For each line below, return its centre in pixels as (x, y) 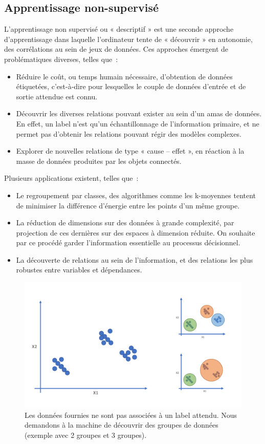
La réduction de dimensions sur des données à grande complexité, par (125, 223)
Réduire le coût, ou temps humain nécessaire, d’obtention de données (124, 76)
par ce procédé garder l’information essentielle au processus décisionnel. (128, 242)
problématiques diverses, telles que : (61, 59)
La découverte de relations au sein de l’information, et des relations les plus (135, 259)
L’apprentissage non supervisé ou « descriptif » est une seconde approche (119, 29)
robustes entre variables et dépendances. (79, 270)
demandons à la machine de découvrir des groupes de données (122, 425)
